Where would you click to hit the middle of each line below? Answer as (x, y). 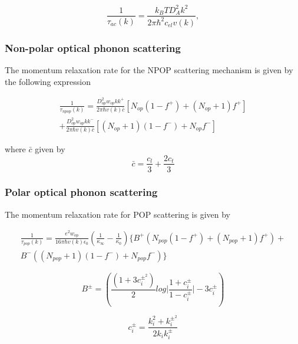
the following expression (48, 81)
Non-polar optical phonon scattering (93, 47)
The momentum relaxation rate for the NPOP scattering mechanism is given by (149, 70)
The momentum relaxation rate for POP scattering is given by (117, 214)
